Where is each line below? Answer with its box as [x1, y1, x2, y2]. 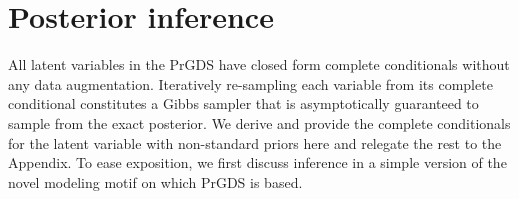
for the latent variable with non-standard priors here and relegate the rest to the [8, 132, 502, 153]
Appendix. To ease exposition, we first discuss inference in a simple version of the [8, 152, 507, 173]
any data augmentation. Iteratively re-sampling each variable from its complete [8, 73, 493, 94]
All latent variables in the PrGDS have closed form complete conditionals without [8, 54, 510, 75]
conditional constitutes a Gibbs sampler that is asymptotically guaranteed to [8, 93, 479, 114]
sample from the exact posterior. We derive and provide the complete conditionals [8, 112, 511, 133]
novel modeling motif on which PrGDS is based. [8, 171, 303, 192]
